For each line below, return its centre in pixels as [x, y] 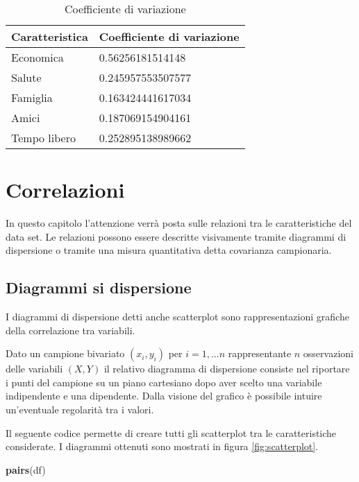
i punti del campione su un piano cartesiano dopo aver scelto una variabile [164, 382]
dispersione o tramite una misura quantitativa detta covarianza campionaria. [169, 250]
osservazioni [328, 353]
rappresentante [260, 353]
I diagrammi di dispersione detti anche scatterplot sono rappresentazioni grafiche [177, 317]
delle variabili [34, 369]
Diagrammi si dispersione [99, 287]
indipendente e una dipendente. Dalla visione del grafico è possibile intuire [164, 396]
